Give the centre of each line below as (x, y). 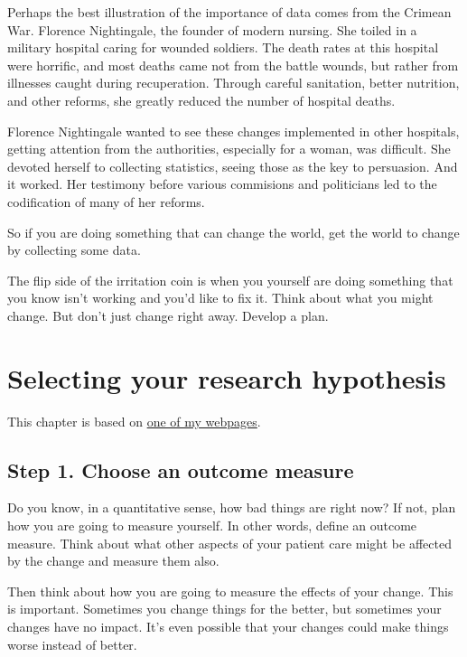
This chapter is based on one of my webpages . (134, 421)
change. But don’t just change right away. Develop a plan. (168, 315)
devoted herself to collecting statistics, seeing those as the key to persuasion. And (233, 166)
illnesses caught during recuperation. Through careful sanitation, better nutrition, (233, 83)
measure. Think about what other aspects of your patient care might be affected (229, 543)
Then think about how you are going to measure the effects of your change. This (230, 591)
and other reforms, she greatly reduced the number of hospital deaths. (201, 100)
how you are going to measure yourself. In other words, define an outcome (212, 526)
